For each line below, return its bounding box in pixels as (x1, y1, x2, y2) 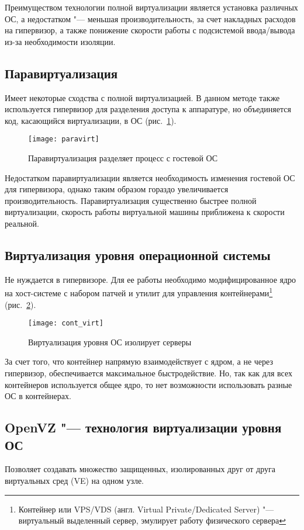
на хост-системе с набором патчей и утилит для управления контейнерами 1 (5, 285, 273, 299)
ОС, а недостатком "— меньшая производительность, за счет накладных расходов (5, 12, 296, 25)
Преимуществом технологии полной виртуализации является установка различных (5, 1, 298, 13)
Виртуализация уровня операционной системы (5, 245, 271, 264)
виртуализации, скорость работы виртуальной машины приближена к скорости (5, 206, 285, 218)
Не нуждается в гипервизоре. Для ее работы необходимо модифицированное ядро (5, 273, 296, 285)
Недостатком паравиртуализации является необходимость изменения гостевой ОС (5, 171, 295, 183)
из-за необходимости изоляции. (5, 35, 116, 47)
